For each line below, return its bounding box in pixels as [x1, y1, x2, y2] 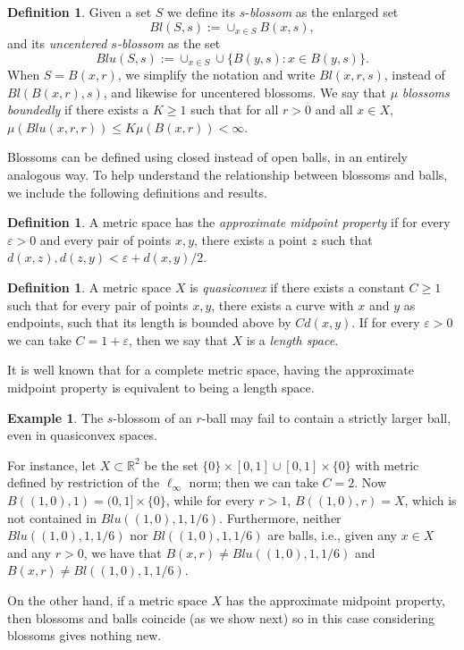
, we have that [83, 543, 162, 561]
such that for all [190, 100, 279, 119]
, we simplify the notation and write [117, 65, 316, 84]
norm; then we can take [189, 473, 318, 492]
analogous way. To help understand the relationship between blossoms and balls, [7, 165, 448, 184]
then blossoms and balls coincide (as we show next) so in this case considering [7, 608, 434, 627]
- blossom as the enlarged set [245, 3, 399, 21]
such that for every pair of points [7, 295, 189, 314]
